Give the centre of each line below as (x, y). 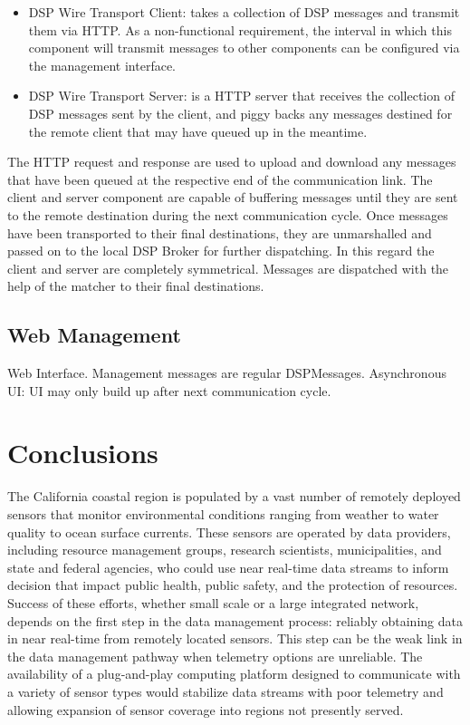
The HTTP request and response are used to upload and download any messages (232, 162)
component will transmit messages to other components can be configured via (244, 48)
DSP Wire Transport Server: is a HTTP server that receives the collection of (241, 96)
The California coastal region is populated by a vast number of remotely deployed (234, 496)
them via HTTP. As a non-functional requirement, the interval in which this (240, 29)
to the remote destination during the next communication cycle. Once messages (228, 214)
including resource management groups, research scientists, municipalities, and (225, 550)
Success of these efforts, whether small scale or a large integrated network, (213, 602)
